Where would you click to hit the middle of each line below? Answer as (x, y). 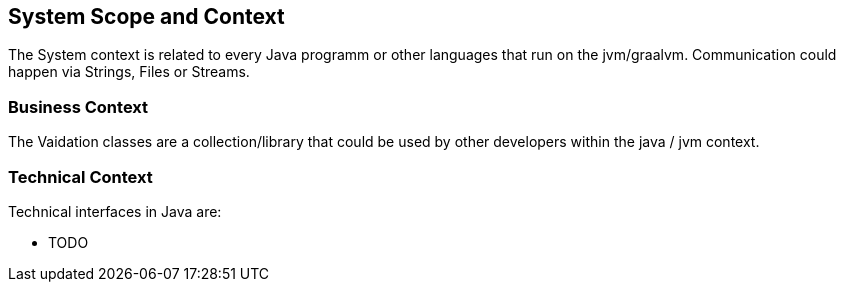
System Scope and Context (146, 16)
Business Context (78, 106)
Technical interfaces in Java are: (115, 211)
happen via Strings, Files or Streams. (129, 72)
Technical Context (80, 176)
